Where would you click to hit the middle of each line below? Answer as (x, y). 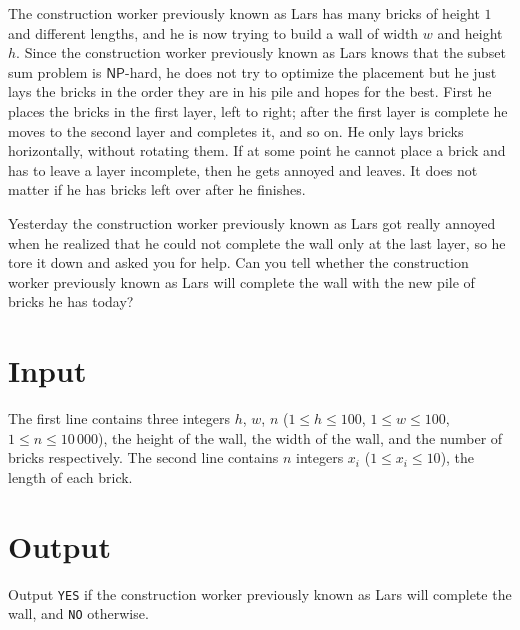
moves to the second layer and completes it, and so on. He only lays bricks (236, 130)
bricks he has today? (71, 301)
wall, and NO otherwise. (78, 613)
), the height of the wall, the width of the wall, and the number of (300, 437)
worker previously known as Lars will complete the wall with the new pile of (241, 281)
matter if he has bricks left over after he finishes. (157, 189)
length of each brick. (70, 476)
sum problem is (55, 71)
